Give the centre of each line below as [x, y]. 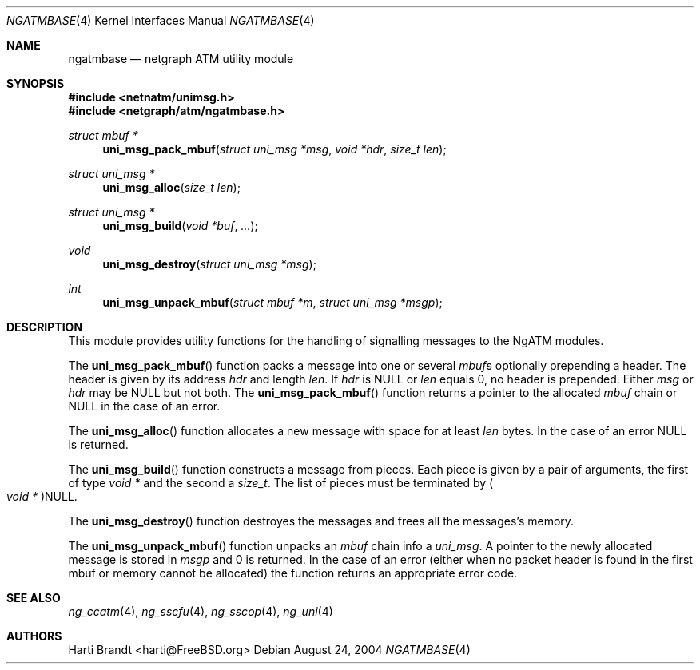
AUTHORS [34, 636]
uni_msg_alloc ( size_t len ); [171, 187]
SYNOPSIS [36, 83]
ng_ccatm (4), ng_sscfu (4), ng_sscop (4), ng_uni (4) [201, 611]
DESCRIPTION [45, 327]
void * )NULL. [42, 496]
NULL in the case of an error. [144, 406]
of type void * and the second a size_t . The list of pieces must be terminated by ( [281, 483]
